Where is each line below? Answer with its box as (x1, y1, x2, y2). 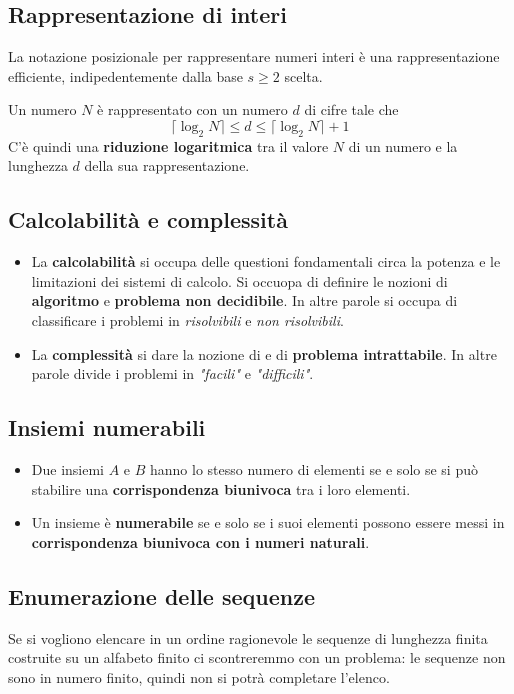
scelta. (284, 65, 323, 86)
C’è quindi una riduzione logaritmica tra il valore (8, 135, 329, 156)
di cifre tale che (304, 99, 399, 120)
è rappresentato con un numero (97, 99, 288, 120)
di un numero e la (348, 135, 458, 156)
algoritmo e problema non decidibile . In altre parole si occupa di (31, 290, 458, 311)
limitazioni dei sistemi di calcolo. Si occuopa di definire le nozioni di (31, 270, 448, 291)
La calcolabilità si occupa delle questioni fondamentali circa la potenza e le (31, 251, 501, 272)
